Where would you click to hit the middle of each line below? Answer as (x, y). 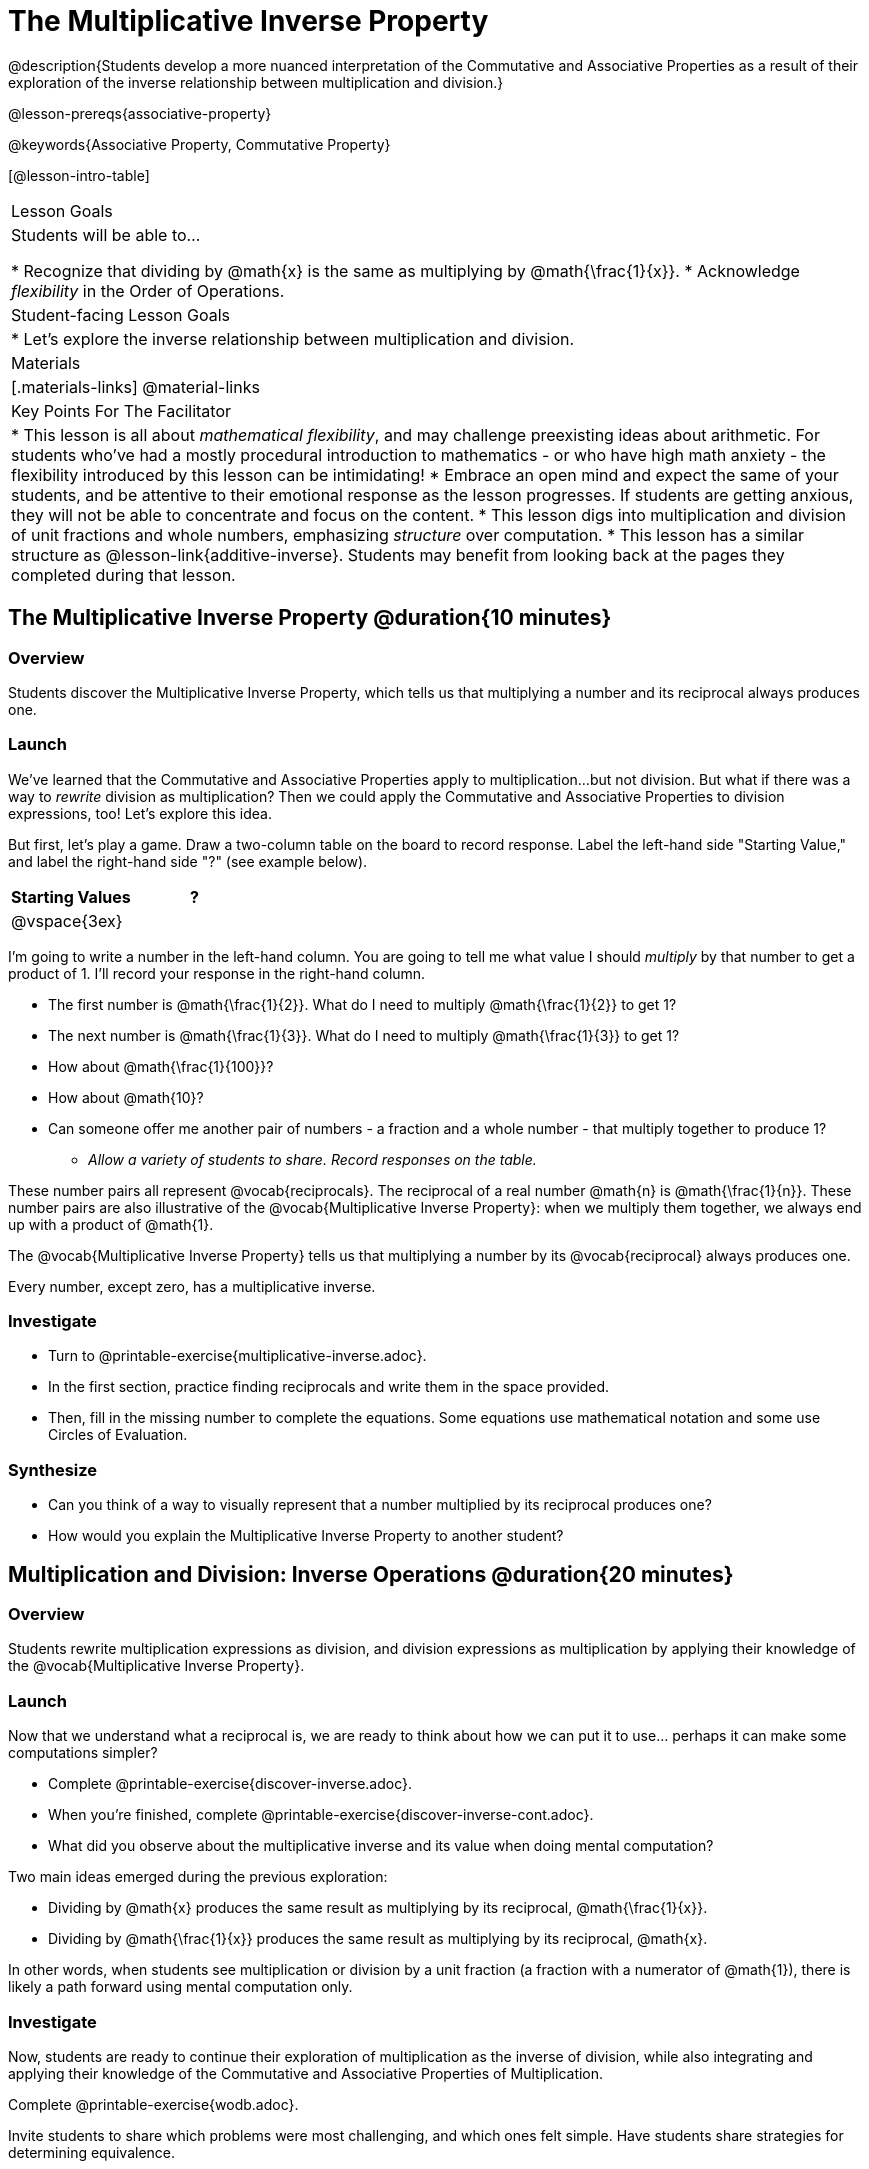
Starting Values (71, 896)
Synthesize (53, 1469)
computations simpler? (83, 1753)
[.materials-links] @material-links (135, 386)
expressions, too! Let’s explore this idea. (140, 813)
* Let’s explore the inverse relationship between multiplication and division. (293, 338)
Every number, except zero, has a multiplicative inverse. (192, 1286)
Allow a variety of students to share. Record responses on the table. (312, 1159)
